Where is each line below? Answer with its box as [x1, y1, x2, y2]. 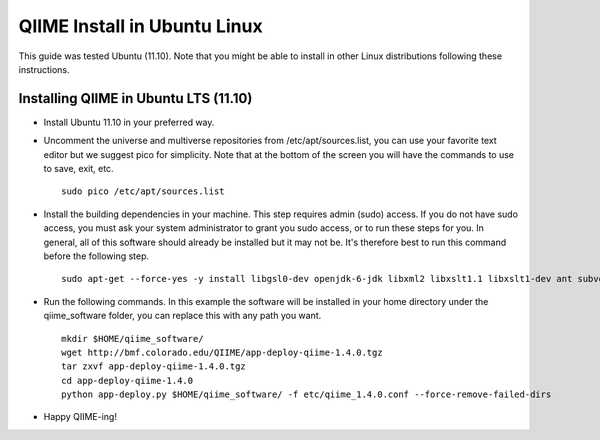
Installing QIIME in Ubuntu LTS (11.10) [18, 90, 253, 107]
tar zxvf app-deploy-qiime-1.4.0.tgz [61, 361, 247, 372]
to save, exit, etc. [43, 163, 114, 175]
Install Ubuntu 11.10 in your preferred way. [43, 116, 215, 128]
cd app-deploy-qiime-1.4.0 [61, 375, 194, 386]
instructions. [18, 63, 70, 75]
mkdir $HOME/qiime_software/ [61, 333, 204, 344]
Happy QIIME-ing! [43, 411, 117, 423]
